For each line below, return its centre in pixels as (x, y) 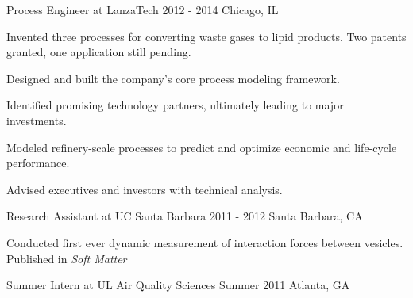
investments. (37, 120)
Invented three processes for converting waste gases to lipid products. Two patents (206, 36)
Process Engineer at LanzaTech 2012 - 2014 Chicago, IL (143, 10)
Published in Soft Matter (67, 258)
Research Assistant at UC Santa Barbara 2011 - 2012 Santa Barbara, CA (185, 216)
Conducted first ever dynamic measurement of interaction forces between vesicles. (205, 242)
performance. (38, 163)
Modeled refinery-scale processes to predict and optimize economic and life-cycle (202, 147)
